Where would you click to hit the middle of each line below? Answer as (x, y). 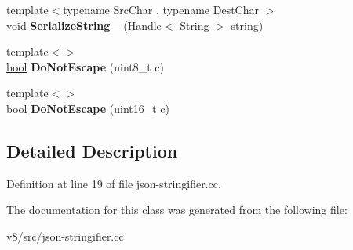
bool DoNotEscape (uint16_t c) (88, 108)
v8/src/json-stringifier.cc (65, 236)
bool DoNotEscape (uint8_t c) (86, 66)
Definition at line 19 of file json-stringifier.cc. (114, 183)
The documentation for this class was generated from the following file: (177, 210)
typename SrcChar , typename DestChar (161, 9)
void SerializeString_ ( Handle (84, 25)
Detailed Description (92, 150)
